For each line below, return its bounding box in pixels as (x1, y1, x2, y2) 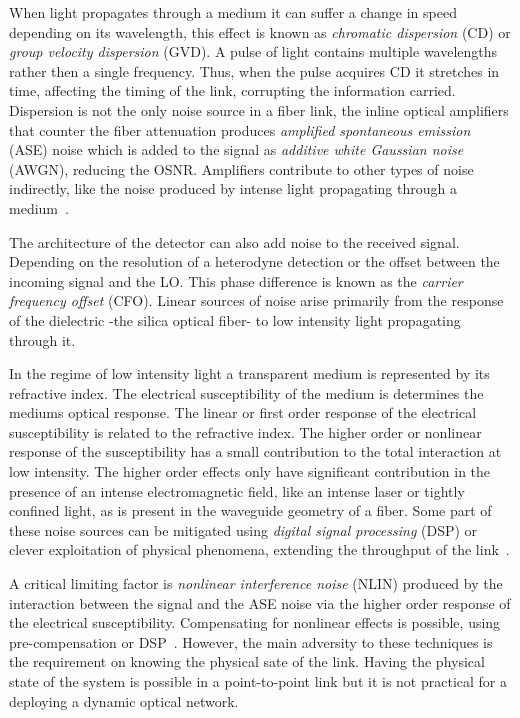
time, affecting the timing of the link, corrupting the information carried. (9, 80, 456, 101)
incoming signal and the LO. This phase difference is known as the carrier (9, 270, 463, 291)
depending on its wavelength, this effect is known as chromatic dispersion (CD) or (9, 21, 511, 42)
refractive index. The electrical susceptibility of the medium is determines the (9, 382, 484, 403)
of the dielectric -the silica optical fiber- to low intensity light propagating (9, 309, 461, 330)
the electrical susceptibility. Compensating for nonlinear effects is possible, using (9, 612, 501, 633)
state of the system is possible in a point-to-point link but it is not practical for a (9, 671, 508, 691)
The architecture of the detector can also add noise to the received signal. (9, 231, 460, 252)
